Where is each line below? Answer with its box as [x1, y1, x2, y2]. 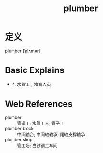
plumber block [5, 125, 34, 131]
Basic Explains [5, 65, 64, 76]
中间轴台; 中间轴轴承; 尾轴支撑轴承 [17, 131, 86, 137]
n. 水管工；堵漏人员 [12, 81, 51, 87]
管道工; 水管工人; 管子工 [17, 120, 64, 126]
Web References [5, 98, 73, 110]
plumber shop [5, 137, 33, 142]
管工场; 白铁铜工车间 [17, 142, 58, 148]
